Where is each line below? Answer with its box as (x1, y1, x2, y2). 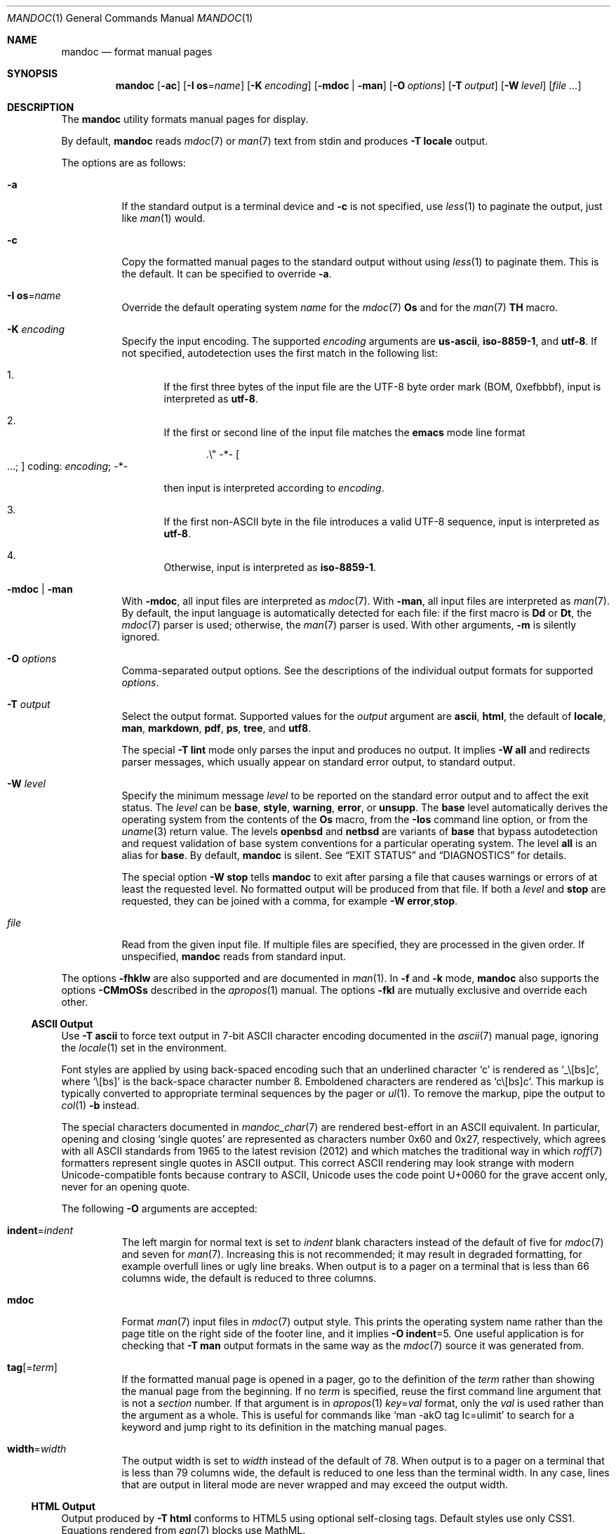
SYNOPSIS (7, 67, 58, 79)
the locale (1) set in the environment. (61, 1042, 227, 1054)
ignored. (121, 631, 160, 643)
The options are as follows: (61, 157, 186, 169)
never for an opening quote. (61, 1181, 190, 1193)
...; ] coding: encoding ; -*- (7, 460, 128, 472)
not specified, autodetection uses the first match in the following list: (121, 347, 438, 359)
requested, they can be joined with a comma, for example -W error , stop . (121, 895, 458, 907)
